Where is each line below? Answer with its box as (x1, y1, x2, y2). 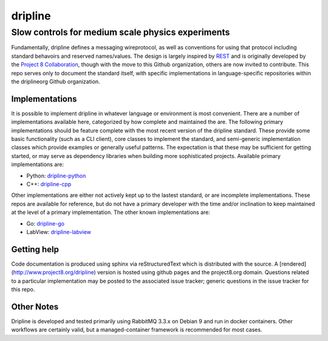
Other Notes (11, 301, 59, 312)
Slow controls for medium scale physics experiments (11, 27, 230, 38)
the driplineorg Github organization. (11, 78, 100, 85)
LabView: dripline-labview (26, 228, 91, 235)
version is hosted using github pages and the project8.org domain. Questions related (97, 269, 309, 276)
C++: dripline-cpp (26, 180, 72, 188)
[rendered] (279, 260, 307, 267)
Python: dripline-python (26, 172, 86, 179)
